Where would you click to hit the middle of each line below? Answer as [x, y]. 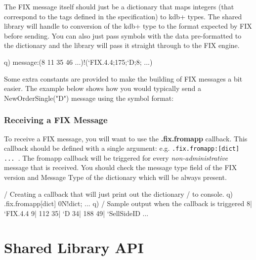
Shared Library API [74, 247]
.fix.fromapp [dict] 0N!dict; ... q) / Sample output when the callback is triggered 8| [128, 203]
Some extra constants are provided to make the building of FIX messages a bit [123, 78]
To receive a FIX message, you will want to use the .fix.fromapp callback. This [126, 138]
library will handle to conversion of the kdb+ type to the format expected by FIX [128, 26]
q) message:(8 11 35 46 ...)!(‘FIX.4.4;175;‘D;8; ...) [78, 62]
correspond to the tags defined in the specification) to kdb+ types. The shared [123, 16]
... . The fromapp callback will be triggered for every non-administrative [116, 157]
